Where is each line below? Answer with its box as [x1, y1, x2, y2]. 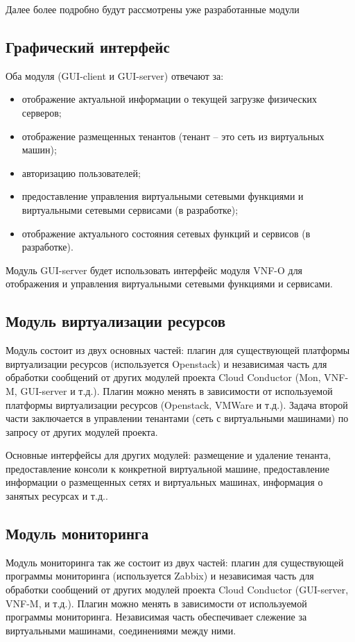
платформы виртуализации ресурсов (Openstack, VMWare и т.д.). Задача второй [6, 397, 348, 412]
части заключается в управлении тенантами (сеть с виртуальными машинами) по [6, 411, 349, 425]
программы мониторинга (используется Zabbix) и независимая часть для [6, 568, 314, 583]
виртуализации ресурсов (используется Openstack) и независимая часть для [6, 356, 327, 371]
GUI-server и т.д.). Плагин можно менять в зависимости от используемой [20, 383, 333, 398]
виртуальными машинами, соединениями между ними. [6, 623, 236, 637]
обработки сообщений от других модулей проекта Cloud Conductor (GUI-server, [6, 582, 349, 597]
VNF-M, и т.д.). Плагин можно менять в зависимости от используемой [6, 595, 307, 610]
